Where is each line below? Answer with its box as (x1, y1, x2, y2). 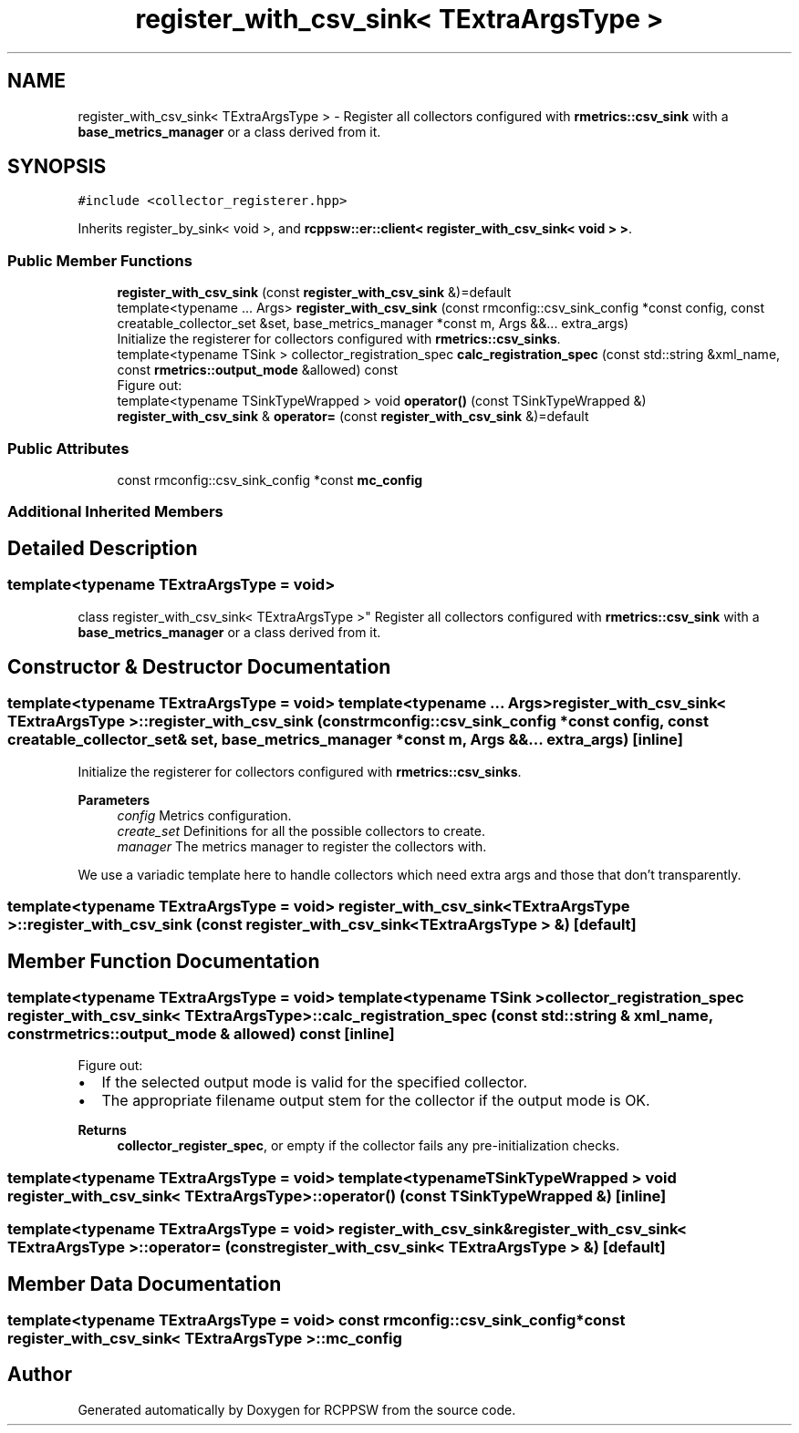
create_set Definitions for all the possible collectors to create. (117, 822, 485, 839)
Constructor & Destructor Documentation (7, 655, 391, 678)
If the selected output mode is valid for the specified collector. (101, 1073, 528, 1092)
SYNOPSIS (7, 155, 107, 179)
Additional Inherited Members (7, 502, 223, 521)
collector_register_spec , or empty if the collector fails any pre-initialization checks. (117, 1138, 620, 1154)
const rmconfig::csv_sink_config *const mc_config (117, 471, 423, 488)
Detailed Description (7, 536, 198, 560)
